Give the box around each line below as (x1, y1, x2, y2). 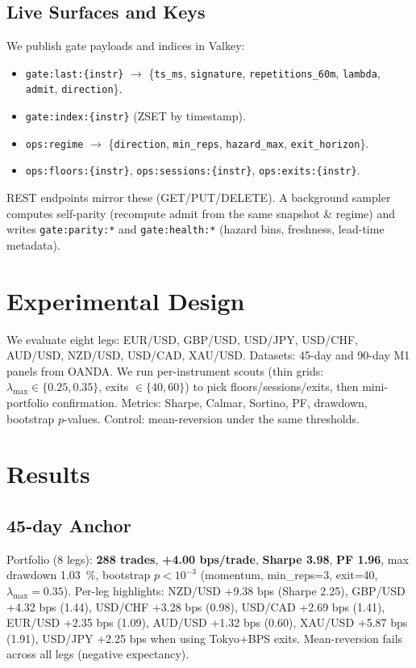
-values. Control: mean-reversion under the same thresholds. (63, 410, 360, 426)
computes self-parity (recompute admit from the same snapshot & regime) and (6, 204, 395, 221)
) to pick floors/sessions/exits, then (185, 378, 359, 395)
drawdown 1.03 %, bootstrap (6, 566, 151, 583)
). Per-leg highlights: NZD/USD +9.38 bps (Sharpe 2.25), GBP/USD (63, 582, 406, 599)
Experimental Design (6, 284, 245, 317)
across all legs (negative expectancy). (6, 645, 189, 662)
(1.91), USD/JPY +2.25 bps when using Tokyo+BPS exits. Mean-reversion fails (6, 629, 403, 646)
